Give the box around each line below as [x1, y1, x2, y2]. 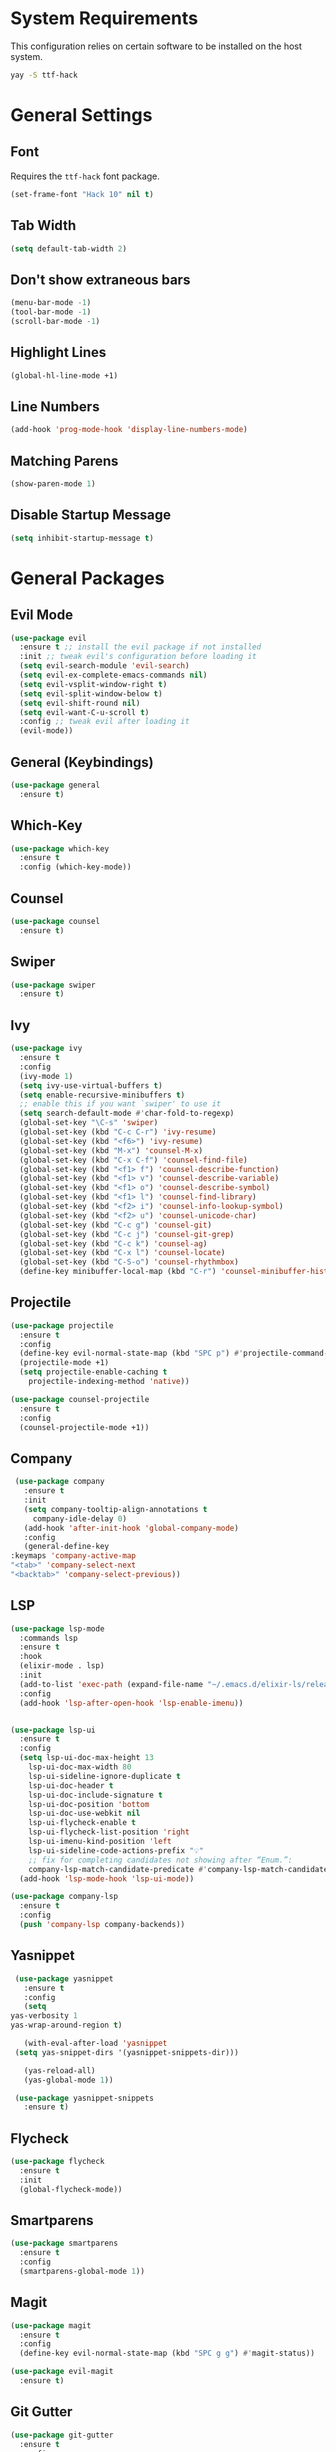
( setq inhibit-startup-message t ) [10, 533, 155, 543]
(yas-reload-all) [23, 2065, 97, 2076]
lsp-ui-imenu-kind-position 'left [28, 1837, 172, 1847]
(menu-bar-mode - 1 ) [10, 298, 92, 308]
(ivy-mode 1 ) [19, 1071, 74, 1081]
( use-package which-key [10, 843, 110, 854]
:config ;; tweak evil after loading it [19, 717, 190, 727]
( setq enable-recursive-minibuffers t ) [19, 1090, 186, 1100]
